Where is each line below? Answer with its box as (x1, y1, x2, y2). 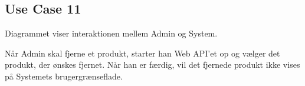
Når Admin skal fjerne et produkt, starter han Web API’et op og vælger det (5, 47, 280, 59)
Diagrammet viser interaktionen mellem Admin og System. (5, 27, 218, 39)
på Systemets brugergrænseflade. (5, 70, 123, 82)
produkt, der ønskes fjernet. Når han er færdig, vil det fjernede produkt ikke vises (5, 58, 300, 71)
